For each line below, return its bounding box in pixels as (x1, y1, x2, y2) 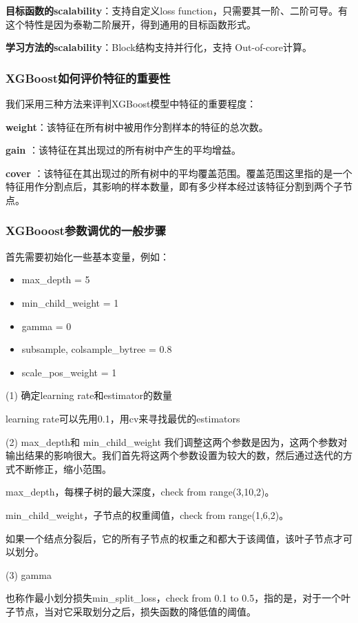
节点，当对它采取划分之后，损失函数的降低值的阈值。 (14, 604, 256, 618)
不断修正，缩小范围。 (14, 461, 112, 476)
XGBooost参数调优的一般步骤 (6, 222, 167, 239)
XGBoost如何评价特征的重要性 (6, 69, 171, 86)
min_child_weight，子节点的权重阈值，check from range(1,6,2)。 (6, 507, 289, 522)
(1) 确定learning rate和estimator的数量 (6, 388, 173, 402)
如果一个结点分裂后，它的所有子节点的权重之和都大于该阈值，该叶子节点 (6, 531, 333, 545)
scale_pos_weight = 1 (21, 365, 117, 379)
